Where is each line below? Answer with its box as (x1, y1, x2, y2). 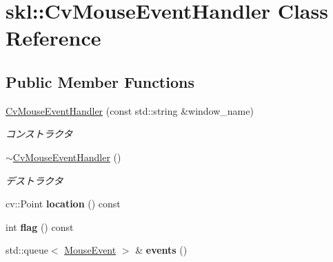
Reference (6, 24, 101, 52)
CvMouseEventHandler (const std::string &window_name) (6, 103, 254, 118)
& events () (135, 243, 188, 257)
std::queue (6, 243, 48, 257)
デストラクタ (6, 173, 63, 187)
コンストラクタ (6, 127, 73, 141)
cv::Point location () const (6, 196, 121, 211)
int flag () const (6, 219, 74, 234)
